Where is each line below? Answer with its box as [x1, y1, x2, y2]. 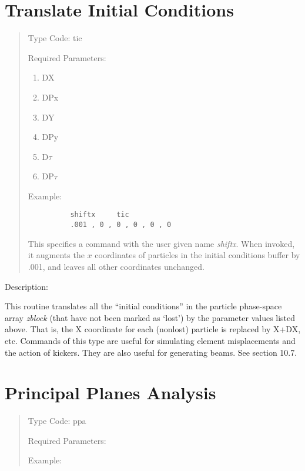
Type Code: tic [28, 32, 82, 44]
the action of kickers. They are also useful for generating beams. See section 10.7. [5, 346, 297, 358]
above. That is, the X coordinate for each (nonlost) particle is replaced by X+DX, [5, 323, 301, 335]
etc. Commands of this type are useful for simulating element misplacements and [5, 334, 296, 346]
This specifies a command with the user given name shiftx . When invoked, [28, 237, 295, 249]
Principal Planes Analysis [5, 380, 216, 405]
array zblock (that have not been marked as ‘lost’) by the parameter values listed [5, 311, 296, 323]
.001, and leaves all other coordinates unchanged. [28, 260, 205, 272]
